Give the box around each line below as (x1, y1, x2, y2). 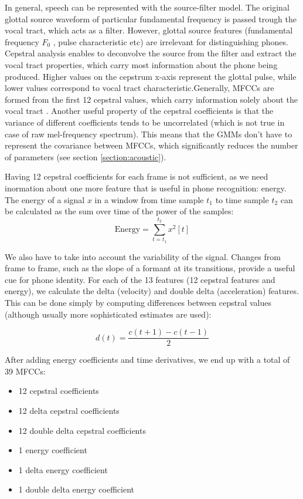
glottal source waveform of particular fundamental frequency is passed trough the (5, 12, 297, 25)
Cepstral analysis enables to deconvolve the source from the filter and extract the (5, 47, 297, 59)
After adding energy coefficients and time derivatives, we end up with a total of (5, 353, 290, 366)
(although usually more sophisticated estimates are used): (5, 308, 212, 320)
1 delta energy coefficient (18, 463, 108, 476)
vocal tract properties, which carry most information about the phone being (5, 58, 278, 70)
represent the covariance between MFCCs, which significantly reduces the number (5, 139, 298, 151)
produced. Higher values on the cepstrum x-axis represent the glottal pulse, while (5, 70, 297, 82)
